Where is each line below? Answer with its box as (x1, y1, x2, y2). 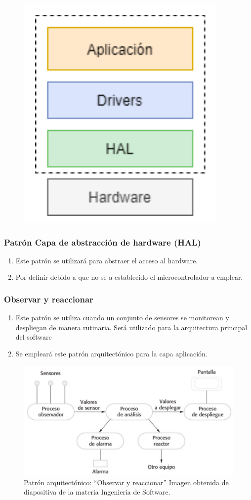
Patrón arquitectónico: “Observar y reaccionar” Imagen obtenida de (24, 477, 229, 487)
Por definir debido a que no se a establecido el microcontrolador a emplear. (15, 272, 243, 282)
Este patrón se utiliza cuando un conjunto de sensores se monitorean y (15, 312, 229, 323)
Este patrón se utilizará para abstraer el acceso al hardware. (15, 255, 198, 265)
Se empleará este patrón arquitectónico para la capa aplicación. (15, 349, 208, 358)
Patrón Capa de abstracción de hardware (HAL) (4, 236, 201, 248)
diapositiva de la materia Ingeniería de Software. (24, 487, 170, 497)
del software (15, 332, 52, 342)
